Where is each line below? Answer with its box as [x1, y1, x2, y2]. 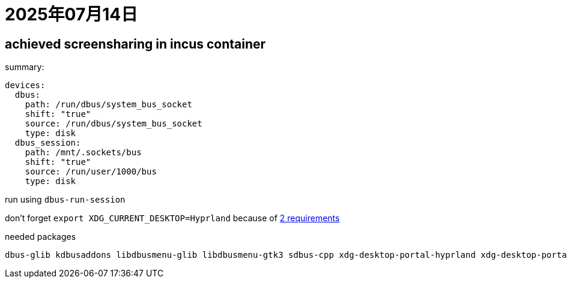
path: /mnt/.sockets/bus [25, 147, 142, 158]
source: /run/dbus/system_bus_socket [25, 119, 202, 129]
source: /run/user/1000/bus [25, 167, 157, 177]
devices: [5, 80, 46, 91]
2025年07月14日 [5, 4, 138, 25]
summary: [5, 62, 44, 73]
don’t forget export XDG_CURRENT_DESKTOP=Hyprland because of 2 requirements [5, 213, 340, 224]
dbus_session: [14, 138, 81, 148]
